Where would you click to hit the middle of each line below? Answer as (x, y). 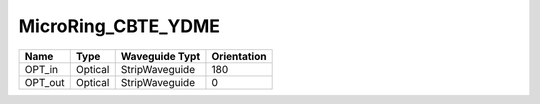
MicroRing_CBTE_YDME (119, 26)
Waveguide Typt (160, 56)
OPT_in (41, 69)
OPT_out (44, 82)
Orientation (239, 56)
